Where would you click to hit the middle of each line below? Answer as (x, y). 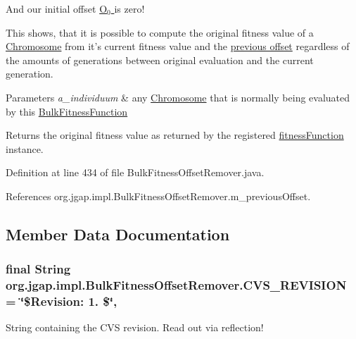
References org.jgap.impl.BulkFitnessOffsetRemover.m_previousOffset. (158, 196)
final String (38, 269)
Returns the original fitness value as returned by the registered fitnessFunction (175, 135)
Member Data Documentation (118, 234)
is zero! (129, 8)
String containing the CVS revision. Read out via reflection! (135, 327)
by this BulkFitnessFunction (67, 111)
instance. (25, 148)
